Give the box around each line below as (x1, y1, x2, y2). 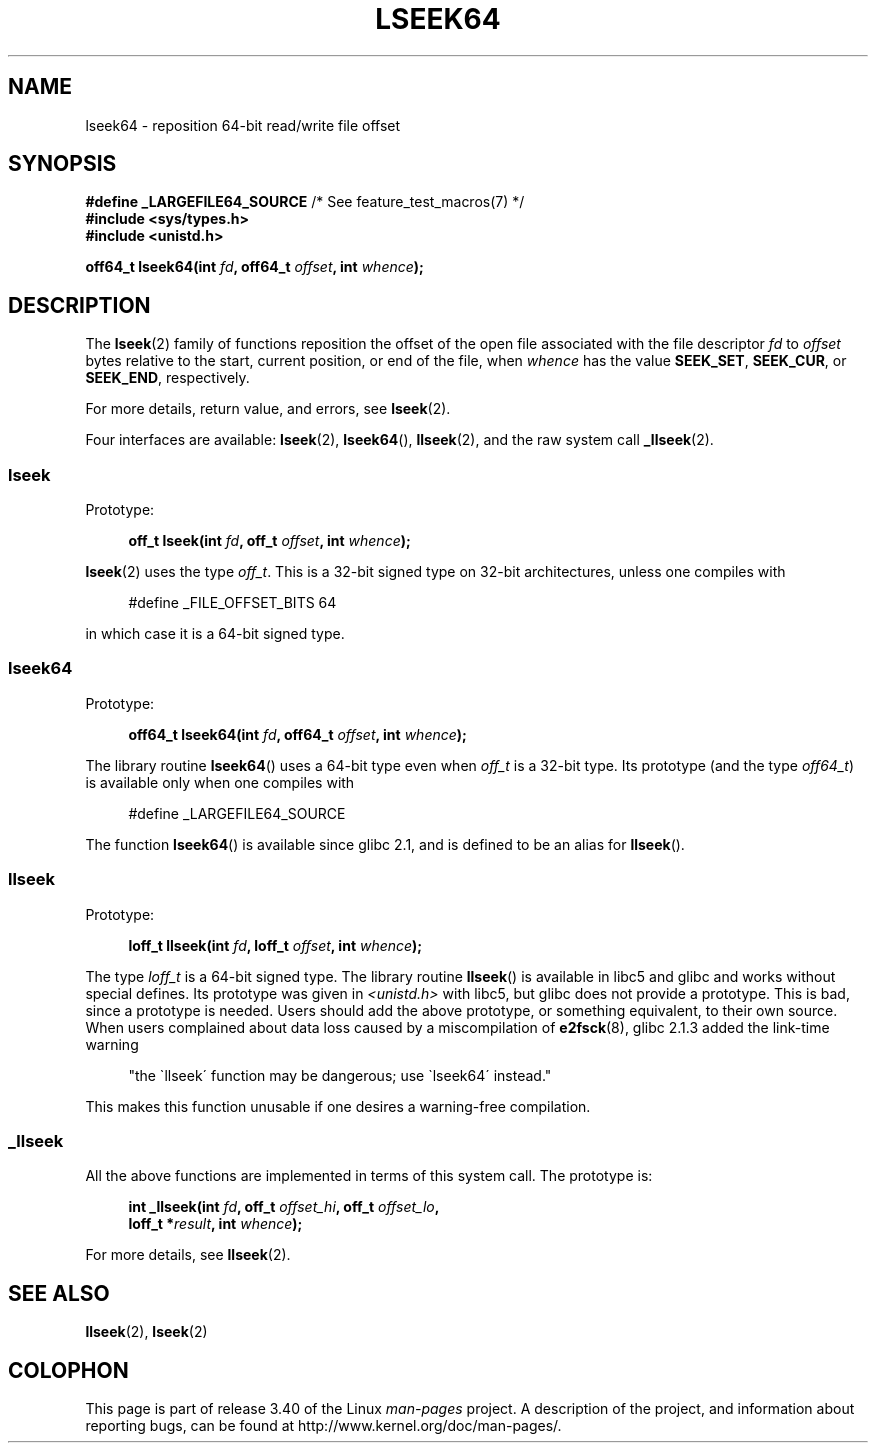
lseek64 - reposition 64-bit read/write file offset (85, 116, 401, 134)
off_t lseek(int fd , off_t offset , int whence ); (128, 532, 411, 550)
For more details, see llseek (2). (85, 1246, 291, 1264)
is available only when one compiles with (85, 773, 355, 791)
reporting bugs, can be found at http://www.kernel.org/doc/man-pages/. (85, 1416, 562, 1434)
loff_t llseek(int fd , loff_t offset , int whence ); (128, 936, 423, 954)
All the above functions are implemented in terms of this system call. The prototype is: (85, 1167, 653, 1185)
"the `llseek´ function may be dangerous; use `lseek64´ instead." (128, 1066, 552, 1084)
